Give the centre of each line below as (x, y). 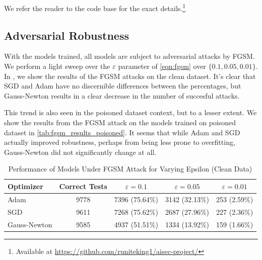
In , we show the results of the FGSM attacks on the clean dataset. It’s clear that (130, 76)
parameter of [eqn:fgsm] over (162, 66)
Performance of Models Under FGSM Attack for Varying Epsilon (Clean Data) (130, 169)
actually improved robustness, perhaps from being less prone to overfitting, (120, 142)
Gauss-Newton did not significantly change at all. (80, 152)
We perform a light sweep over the (57, 66)
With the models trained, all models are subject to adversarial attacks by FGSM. (129, 56)
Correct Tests (83, 186)
